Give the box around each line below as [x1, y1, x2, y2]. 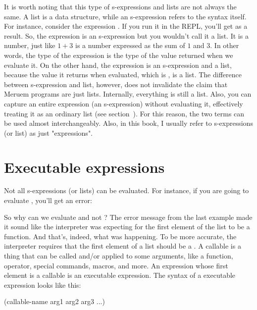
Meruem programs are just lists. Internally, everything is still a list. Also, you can [4, 89, 252, 99]
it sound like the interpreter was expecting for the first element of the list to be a [4, 221, 250, 232]
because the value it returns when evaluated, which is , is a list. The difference [4, 69, 242, 80]
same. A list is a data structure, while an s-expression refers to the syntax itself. [4, 11, 247, 21]
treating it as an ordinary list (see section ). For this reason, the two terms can [4, 108, 245, 118]
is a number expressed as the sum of [75, 40, 185, 51]
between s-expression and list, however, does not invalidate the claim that [4, 79, 228, 89]
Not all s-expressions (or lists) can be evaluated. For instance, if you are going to [4, 185, 249, 196]
